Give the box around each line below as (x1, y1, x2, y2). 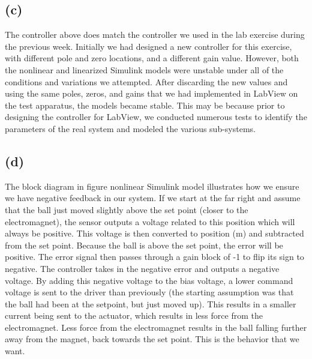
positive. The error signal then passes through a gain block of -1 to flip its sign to (5, 250, 304, 263)
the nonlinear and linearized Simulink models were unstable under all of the (5, 63, 284, 76)
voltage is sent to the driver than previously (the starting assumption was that (5, 286, 294, 298)
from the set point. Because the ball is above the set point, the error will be (5, 238, 283, 251)
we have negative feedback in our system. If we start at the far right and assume (5, 192, 301, 204)
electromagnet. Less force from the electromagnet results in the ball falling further (5, 321, 307, 333)
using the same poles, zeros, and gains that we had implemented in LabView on (5, 87, 298, 100)
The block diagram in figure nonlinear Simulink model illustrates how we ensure (5, 179, 299, 192)
